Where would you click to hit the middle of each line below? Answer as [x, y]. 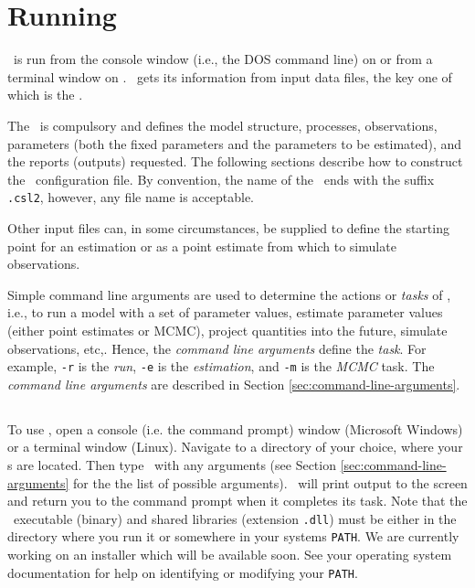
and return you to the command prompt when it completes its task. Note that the [237, 501]
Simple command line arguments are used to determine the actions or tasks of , [229, 294]
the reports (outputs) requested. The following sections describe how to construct [235, 161]
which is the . [45, 95]
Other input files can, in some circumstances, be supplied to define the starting [228, 227]
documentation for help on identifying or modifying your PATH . [183, 572]
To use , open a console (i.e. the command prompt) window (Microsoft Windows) [235, 428]
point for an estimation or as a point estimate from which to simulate [202, 246]
